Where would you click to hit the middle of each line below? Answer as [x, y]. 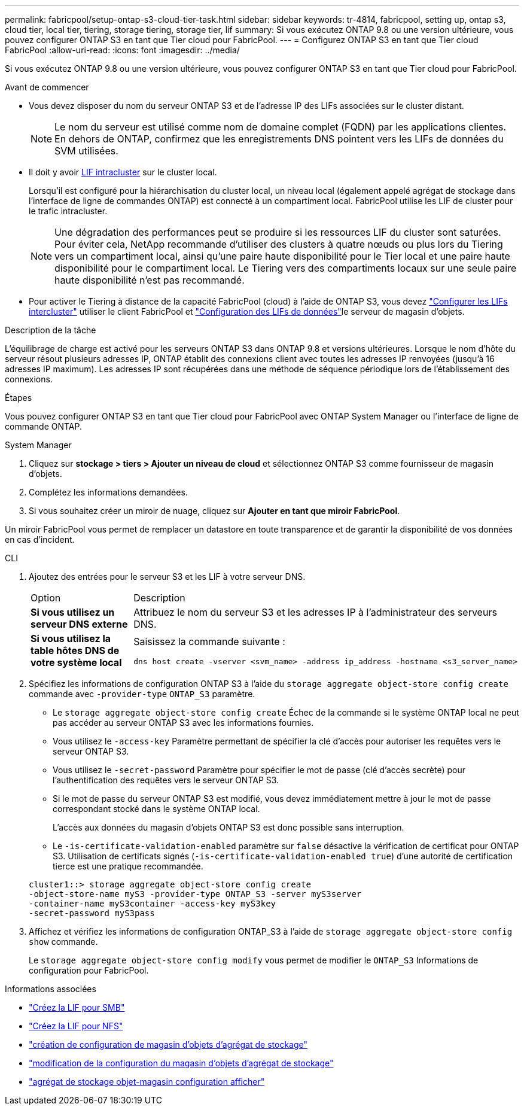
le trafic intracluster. [68, 211]
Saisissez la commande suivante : [209, 641]
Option [46, 598]
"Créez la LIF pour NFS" [76, 1026]
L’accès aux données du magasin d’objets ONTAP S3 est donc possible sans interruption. [229, 827]
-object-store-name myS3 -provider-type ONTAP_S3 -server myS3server [195, 894]
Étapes [19, 398]
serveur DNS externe [79, 624]
